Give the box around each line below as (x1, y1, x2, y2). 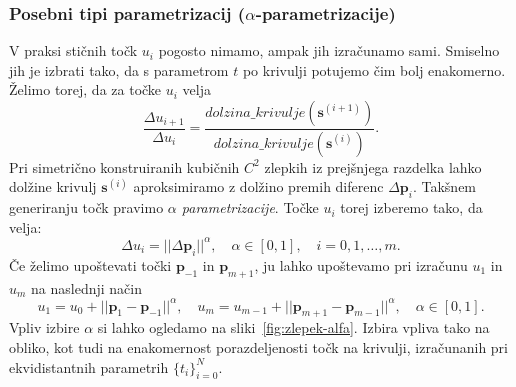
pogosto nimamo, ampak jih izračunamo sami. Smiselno (158, 40, 500, 61)
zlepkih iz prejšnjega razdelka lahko (264, 156, 482, 177)
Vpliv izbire (9, 317, 80, 338)
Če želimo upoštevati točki (9, 254, 172, 275)
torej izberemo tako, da (340, 197, 483, 218)
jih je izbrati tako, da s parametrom (9, 59, 229, 80)
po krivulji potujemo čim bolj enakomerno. (242, 59, 506, 80)
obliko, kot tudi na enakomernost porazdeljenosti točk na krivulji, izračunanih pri (9, 337, 508, 358)
